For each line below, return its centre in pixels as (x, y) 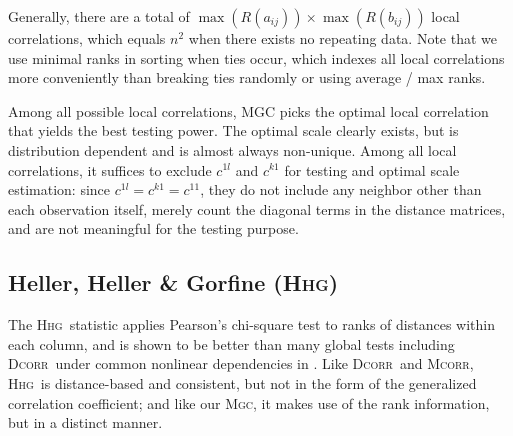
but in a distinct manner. (85, 422)
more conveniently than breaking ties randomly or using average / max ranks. (247, 77)
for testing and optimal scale (372, 169)
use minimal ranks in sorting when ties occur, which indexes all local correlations (256, 57)
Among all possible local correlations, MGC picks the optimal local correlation (248, 110)
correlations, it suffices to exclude (110, 169)
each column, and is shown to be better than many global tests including (231, 343)
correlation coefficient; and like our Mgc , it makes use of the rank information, (249, 402)
